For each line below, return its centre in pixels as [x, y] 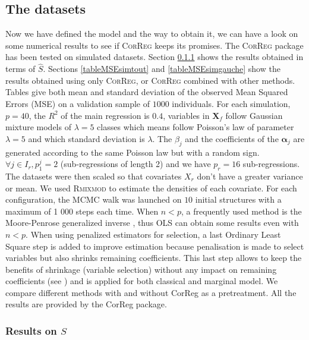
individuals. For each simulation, [231, 103]
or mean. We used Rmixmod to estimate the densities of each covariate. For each [151, 188]
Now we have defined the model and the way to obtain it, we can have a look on [152, 34]
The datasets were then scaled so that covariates [94, 176]
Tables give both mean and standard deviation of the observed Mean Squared [147, 92]
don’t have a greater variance [250, 176]
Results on [31, 330]
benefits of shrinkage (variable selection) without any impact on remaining [141, 269]
